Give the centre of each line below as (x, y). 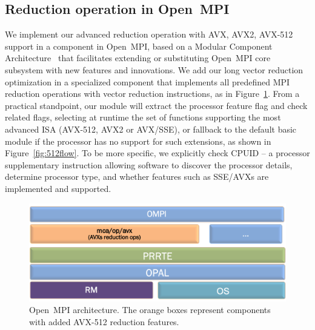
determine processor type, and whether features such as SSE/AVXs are (137, 177)
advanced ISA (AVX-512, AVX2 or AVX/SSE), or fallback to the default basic (151, 129)
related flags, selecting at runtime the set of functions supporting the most (143, 117)
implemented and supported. (58, 188)
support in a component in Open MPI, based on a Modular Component (139, 46)
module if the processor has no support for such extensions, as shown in (138, 141)
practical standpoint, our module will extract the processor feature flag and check (156, 105)
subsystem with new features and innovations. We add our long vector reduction (154, 69)
